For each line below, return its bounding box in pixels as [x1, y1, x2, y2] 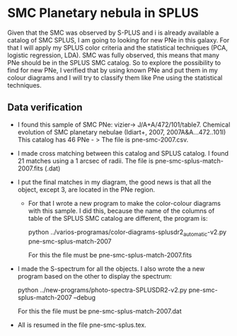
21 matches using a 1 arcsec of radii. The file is [17, 156, 154, 165]
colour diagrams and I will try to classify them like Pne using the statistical [7, 73, 223, 82]
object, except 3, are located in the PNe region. [17, 185, 156, 194]
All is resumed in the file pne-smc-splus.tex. [17, 320, 146, 329]
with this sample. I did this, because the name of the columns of [28, 207, 215, 215]
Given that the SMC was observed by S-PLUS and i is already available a [7, 28, 219, 37]
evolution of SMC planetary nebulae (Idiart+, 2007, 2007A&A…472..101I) [17, 127, 226, 136]
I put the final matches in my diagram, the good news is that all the [17, 178, 212, 186]
